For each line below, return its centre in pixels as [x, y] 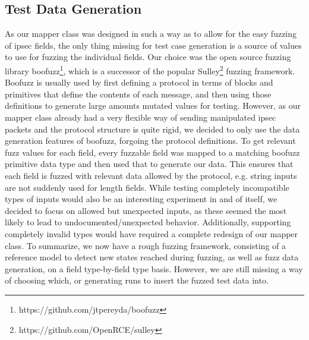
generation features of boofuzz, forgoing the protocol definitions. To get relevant [150, 141]
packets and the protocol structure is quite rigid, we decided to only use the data [152, 129]
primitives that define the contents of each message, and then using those [138, 94]
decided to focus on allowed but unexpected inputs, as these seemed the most [146, 210]
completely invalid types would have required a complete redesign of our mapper [152, 233]
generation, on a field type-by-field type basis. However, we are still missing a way [154, 268]
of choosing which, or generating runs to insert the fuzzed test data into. [137, 280]
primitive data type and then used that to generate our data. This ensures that [149, 164]
